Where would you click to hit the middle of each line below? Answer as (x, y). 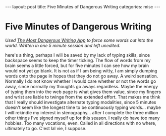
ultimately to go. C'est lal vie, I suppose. (46, 128)
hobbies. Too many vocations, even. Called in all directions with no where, (81, 123)
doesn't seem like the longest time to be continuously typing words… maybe (83, 107)
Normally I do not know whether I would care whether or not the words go (81, 81)
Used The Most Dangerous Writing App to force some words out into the (79, 40)
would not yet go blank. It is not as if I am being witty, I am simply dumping (81, 70)
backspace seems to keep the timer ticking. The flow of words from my (78, 60)
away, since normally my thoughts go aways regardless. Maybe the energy (82, 86)
